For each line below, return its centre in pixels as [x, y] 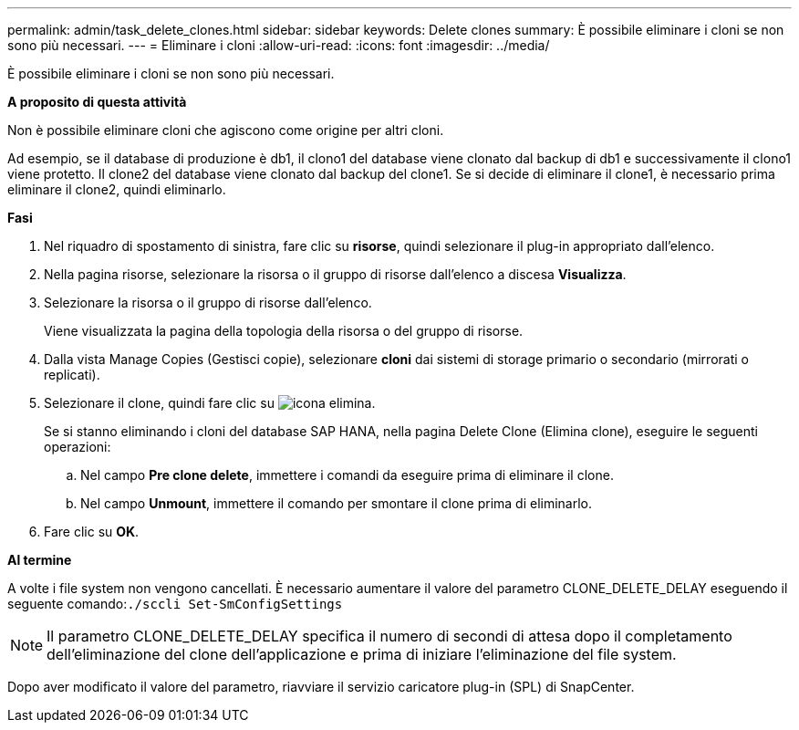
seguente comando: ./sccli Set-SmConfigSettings [175, 604]
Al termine [40, 560]
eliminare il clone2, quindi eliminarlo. [117, 189]
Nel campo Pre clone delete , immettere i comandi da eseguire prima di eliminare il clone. [347, 475]
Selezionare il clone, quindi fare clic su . [210, 403]
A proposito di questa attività [97, 102]
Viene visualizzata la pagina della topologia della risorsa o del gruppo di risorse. [284, 331]
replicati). [72, 375]
